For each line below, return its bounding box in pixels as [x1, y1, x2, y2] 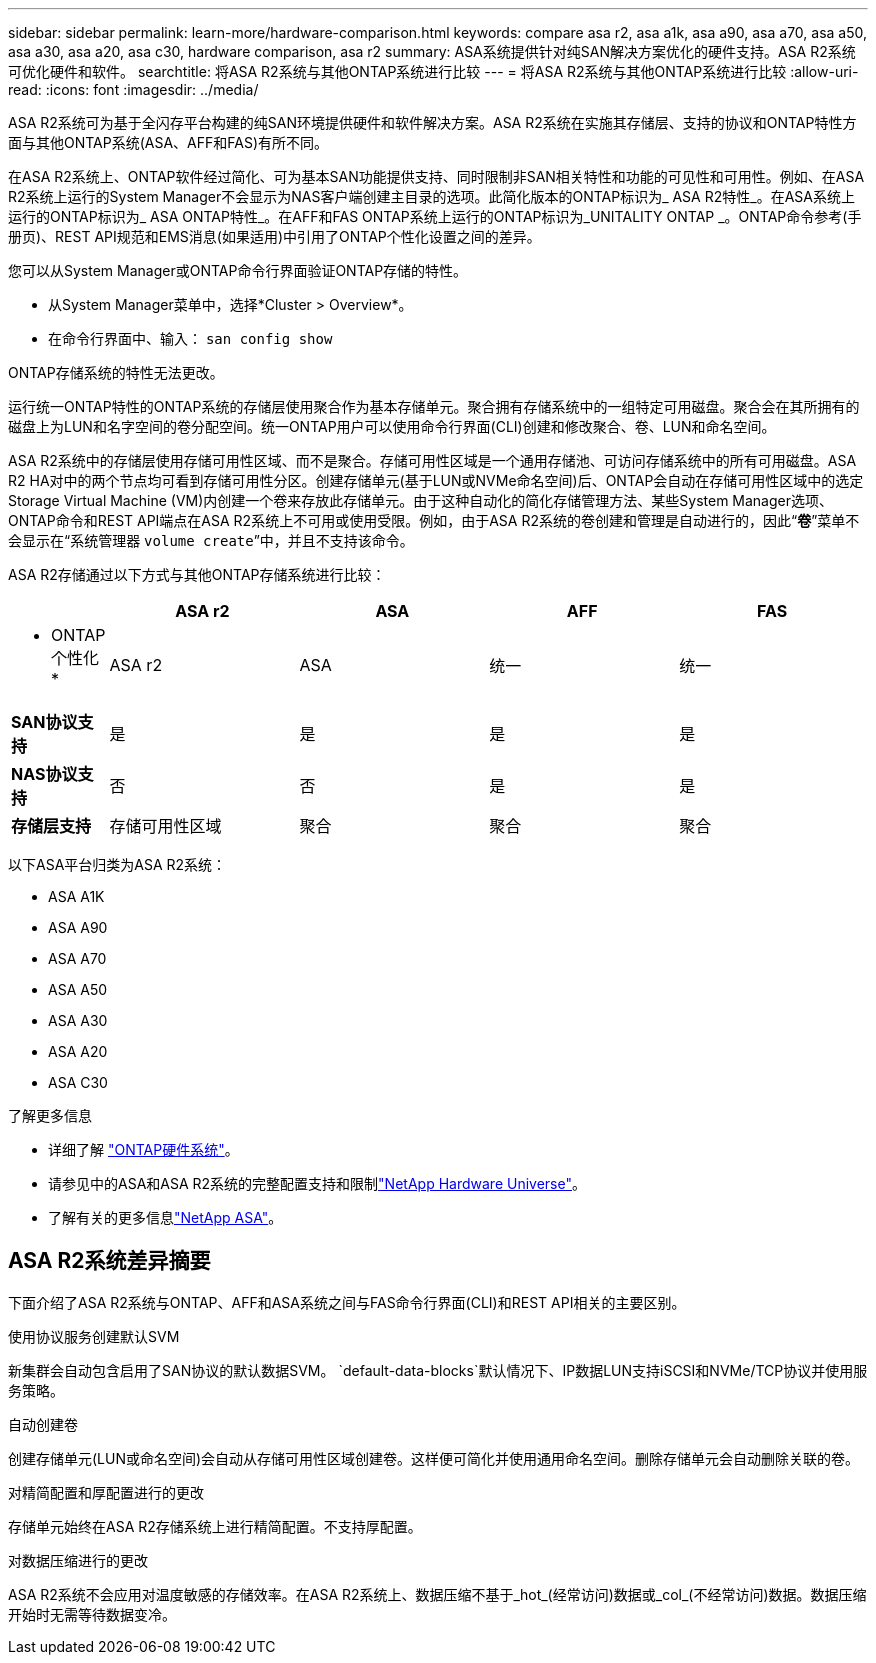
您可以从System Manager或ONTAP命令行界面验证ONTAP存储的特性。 [8, 262, 468, 279]
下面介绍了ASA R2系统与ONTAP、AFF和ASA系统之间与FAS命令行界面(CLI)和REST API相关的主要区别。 [8, 1293, 686, 1311]
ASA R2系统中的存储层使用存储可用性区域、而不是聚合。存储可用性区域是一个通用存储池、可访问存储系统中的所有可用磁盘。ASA [8, 452, 857, 469]
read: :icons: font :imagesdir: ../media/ [8, 81, 259, 98]
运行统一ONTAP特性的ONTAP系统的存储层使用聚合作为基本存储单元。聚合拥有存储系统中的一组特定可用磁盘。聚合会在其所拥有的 [8, 398, 860, 415]
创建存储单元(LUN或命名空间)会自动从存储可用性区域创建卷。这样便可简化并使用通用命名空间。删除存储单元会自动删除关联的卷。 [8, 1449, 860, 1467]
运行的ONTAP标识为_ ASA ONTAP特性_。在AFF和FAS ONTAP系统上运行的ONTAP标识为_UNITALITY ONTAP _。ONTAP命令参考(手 [8, 208, 862, 225]
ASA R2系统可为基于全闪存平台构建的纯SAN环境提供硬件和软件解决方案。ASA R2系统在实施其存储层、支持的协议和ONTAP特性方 [8, 114, 857, 131]
